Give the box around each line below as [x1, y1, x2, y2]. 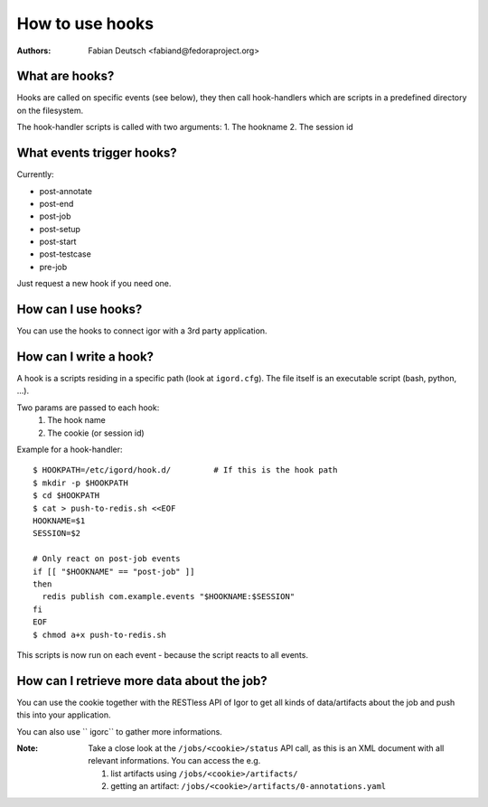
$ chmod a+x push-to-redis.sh [33, 629, 167, 640]
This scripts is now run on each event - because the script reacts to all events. [16, 649, 309, 660]
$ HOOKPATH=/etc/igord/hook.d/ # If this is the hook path [33, 465, 338, 475]
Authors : [16, 45, 52, 56]
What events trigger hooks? [16, 145, 178, 161]
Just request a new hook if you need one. [16, 278, 172, 289]
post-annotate [39, 185, 93, 196]
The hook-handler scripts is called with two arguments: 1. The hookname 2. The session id [16, 122, 354, 133]
